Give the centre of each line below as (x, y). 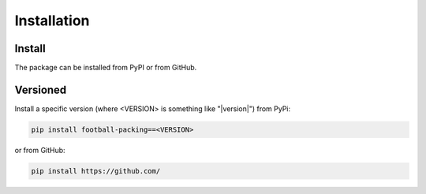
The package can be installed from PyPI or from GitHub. (106, 68)
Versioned (41, 90)
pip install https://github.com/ (96, 171)
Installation (52, 21)
